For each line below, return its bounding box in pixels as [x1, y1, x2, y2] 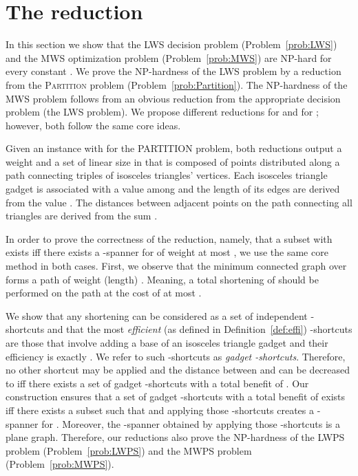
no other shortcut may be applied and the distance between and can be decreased [6, 363, 350, 377]
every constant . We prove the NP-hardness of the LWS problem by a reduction [6, 64, 341, 78]
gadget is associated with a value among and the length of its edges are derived [6, 182, 340, 196]
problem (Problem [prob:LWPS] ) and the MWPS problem [6, 443, 252, 457]
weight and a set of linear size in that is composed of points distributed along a [6, 154, 340, 169]
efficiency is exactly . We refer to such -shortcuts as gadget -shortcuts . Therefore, [6, 349, 346, 363]
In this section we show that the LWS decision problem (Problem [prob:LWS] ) [6, 37, 337, 52]
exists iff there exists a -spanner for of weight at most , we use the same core [6, 245, 328, 259]
